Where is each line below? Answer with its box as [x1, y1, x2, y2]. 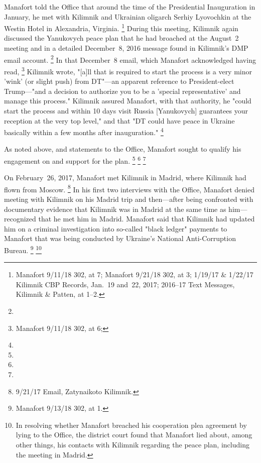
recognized [4, 213, 36, 224]
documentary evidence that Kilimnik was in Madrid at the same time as [4, 203, 226, 214]
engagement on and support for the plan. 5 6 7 [4, 154, 146, 166]
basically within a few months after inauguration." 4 [4, 126, 164, 137]
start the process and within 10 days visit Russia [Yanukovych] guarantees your [4, 105, 248, 115]
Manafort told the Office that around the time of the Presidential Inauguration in [4, 2, 255, 12]
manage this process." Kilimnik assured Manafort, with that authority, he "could [4, 95, 251, 106]
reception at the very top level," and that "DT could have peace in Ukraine [4, 115, 235, 126]
